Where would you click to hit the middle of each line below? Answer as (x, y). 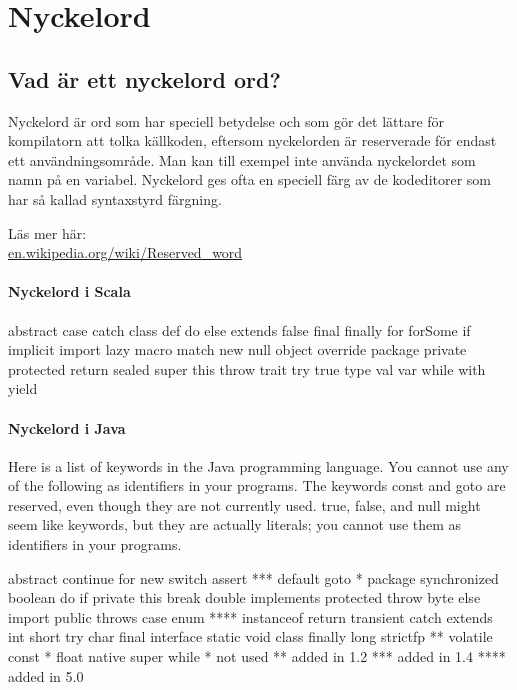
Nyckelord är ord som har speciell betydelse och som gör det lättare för (226, 120)
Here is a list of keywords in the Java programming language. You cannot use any (258, 465)
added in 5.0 (46, 675)
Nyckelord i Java (67, 427)
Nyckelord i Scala (69, 291)
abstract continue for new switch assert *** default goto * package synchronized (253, 577)
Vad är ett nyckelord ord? (144, 78)
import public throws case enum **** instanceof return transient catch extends (250, 616)
